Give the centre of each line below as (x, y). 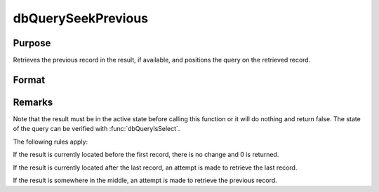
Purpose (32, 43)
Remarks (33, 102)
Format (29, 80)
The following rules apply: (50, 142)
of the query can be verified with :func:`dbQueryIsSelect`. (97, 129)
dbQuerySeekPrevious (81, 18)
